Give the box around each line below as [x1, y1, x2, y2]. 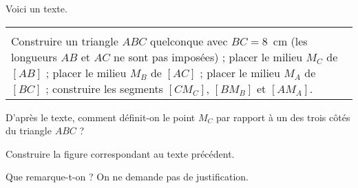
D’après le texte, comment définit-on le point [6, 109, 196, 124]
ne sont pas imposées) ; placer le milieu [114, 48, 303, 65]
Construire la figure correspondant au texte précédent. [6, 146, 235, 160]
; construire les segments [45, 80, 163, 96]
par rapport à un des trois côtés [215, 109, 350, 124]
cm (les [273, 32, 308, 49]
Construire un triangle [11, 32, 118, 49]
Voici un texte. [6, 1, 67, 15]
